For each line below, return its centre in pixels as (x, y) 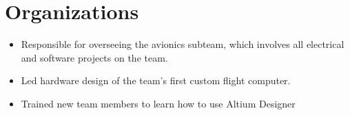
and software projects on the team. (94, 57)
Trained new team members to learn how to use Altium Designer (158, 103)
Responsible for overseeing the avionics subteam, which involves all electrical (183, 44)
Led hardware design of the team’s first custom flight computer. (156, 80)
